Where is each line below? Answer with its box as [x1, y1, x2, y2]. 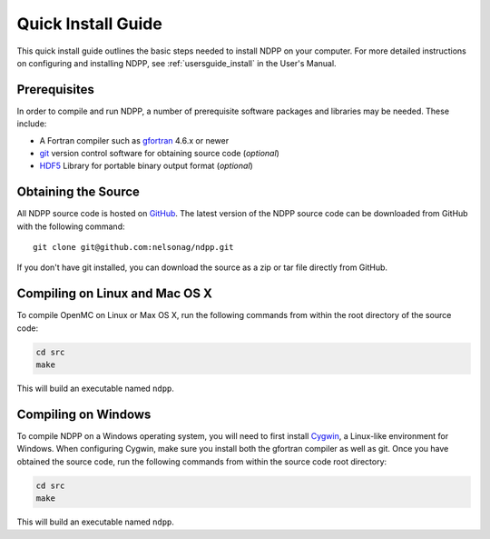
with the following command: [16, 221, 125, 232]
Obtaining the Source [16, 185, 141, 200]
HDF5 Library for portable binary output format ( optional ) [39, 160, 253, 172]
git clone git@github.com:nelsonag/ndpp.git [33, 242, 235, 253]
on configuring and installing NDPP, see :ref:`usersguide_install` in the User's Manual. [16, 57, 337, 68]
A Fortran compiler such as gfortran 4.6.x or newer [39, 135, 230, 145]
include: [16, 118, 47, 129]
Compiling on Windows [16, 406, 152, 422]
